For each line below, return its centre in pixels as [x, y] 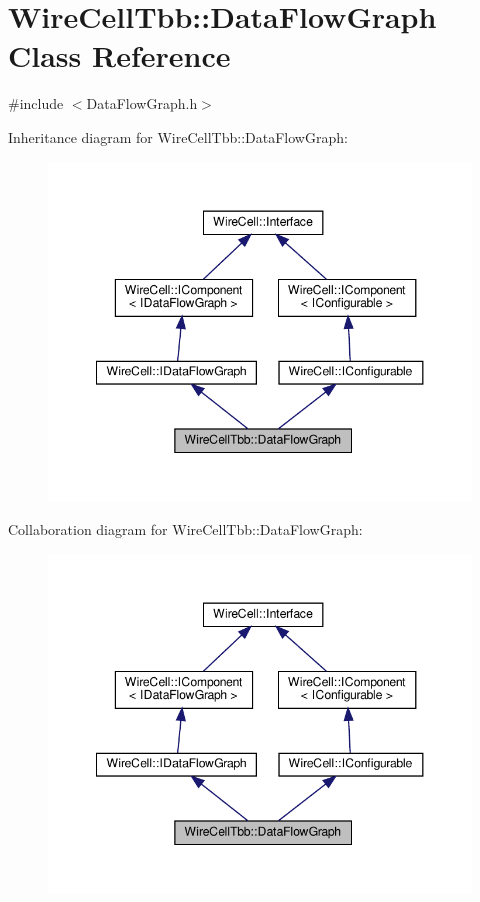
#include [36, 103]
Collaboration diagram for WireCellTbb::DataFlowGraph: [185, 529]
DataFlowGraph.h [142, 103]
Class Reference [119, 55]
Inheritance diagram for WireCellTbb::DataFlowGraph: [178, 136]
